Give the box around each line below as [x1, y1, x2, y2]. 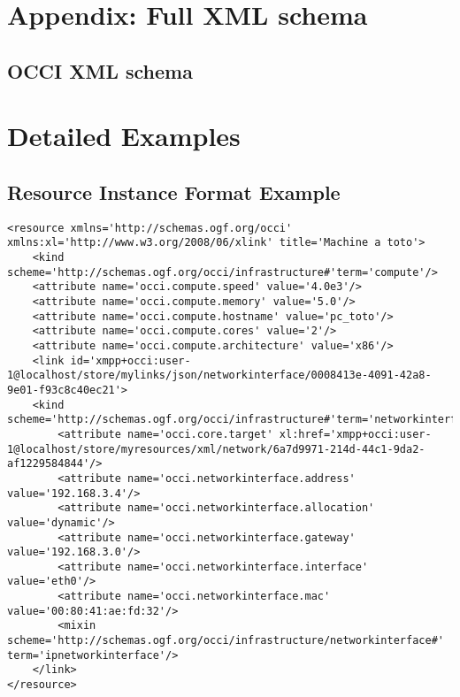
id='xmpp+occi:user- [70, 354, 191, 367]
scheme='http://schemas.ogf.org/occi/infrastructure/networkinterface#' [7, 634, 444, 647]
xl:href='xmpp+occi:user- [279, 427, 432, 440]
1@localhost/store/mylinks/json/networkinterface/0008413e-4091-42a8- [7, 369, 432, 382]
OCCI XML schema [7, 57, 193, 84]
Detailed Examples [7, 118, 241, 154]
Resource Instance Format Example [7, 178, 341, 205]
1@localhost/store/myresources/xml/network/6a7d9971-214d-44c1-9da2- [7, 442, 425, 456]
